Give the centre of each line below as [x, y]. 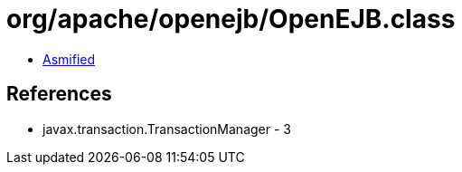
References [59, 94]
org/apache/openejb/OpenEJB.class [231, 19]
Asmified [69, 59]
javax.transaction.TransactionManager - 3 [167, 129]
